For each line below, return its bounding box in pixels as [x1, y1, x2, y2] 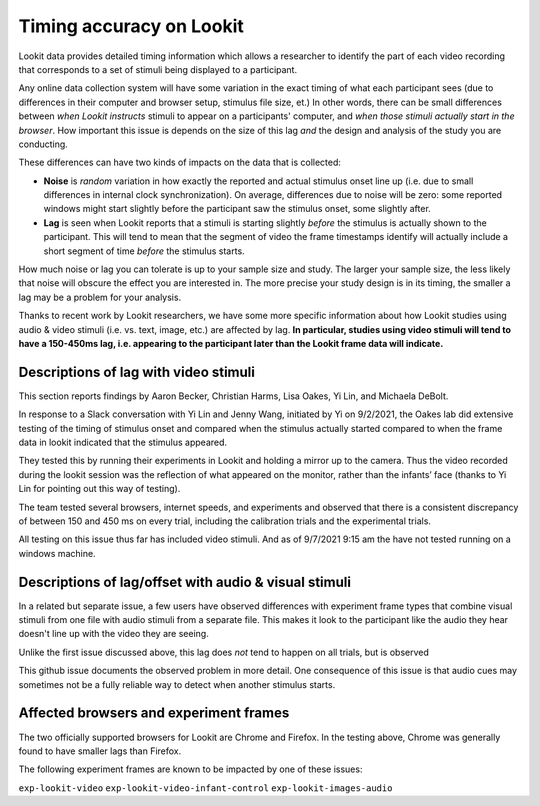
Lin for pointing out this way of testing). [18, 483, 181, 495]
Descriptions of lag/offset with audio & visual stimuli [18, 573, 352, 590]
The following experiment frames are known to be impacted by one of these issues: [18, 763, 363, 775]
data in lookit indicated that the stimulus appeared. [18, 436, 228, 449]
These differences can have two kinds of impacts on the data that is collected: [18, 156, 342, 169]
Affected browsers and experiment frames [18, 705, 290, 722]
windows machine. [18, 547, 96, 559]
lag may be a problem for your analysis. [18, 291, 182, 303]
